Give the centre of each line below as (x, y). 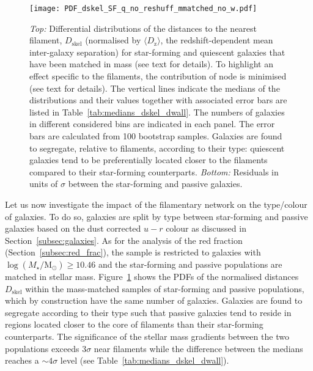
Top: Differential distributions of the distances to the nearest (143, 28)
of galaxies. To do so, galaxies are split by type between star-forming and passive (156, 216)
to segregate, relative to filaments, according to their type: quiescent (157, 148)
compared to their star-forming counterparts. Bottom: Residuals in (154, 171)
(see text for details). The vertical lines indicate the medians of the (155, 88)
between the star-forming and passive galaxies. (155, 184)
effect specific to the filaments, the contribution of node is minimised (158, 76)
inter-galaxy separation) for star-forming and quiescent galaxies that (157, 52)
